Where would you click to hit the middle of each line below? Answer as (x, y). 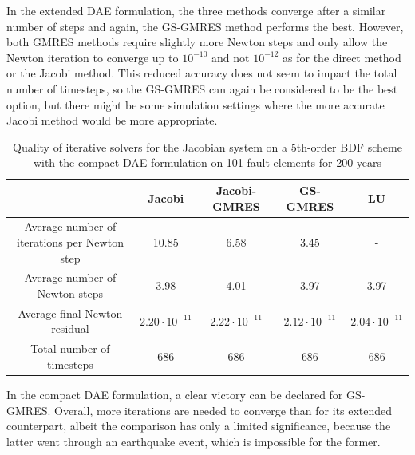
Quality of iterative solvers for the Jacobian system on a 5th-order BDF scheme (207, 146)
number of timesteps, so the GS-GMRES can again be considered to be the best (202, 88)
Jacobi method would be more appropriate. (112, 120)
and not (231, 57)
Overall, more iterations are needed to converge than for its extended (223, 410)
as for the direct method (342, 57)
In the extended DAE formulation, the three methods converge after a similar (196, 10)
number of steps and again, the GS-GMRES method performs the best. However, (205, 26)
